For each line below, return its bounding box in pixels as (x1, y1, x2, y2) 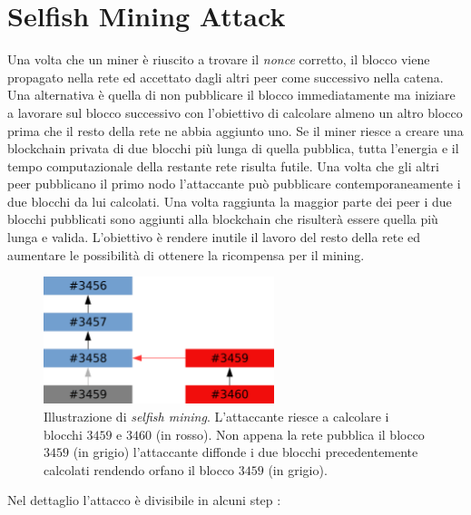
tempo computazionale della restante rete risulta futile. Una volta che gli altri (7, 156, 439, 175)
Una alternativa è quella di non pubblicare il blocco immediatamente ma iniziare (7, 85, 456, 104)
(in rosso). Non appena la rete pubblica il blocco (155, 424, 425, 443)
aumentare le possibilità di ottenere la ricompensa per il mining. (7, 245, 365, 264)
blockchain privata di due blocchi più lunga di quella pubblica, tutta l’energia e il (7, 139, 459, 158)
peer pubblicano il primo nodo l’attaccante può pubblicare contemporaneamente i (7, 174, 461, 193)
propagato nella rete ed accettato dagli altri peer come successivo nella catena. (7, 67, 444, 86)
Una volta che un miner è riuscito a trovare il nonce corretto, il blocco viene (7, 50, 430, 69)
